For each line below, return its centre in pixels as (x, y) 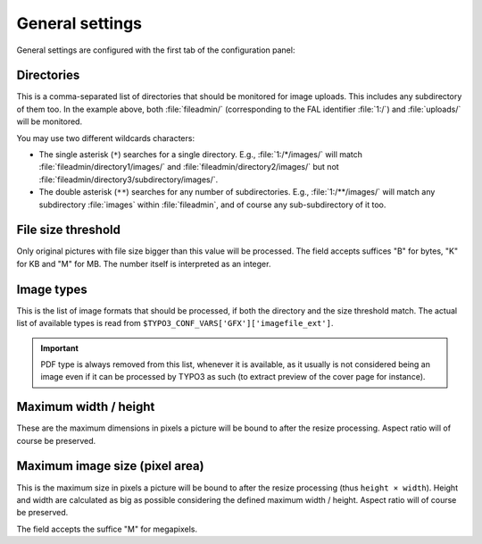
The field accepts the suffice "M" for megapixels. (107, 529)
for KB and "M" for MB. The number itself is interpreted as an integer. (144, 264)
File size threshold (68, 230)
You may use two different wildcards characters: (106, 138)
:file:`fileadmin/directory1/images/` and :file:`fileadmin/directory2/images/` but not (189, 167)
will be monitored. (50, 121)
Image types (52, 289)
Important (60, 347)
